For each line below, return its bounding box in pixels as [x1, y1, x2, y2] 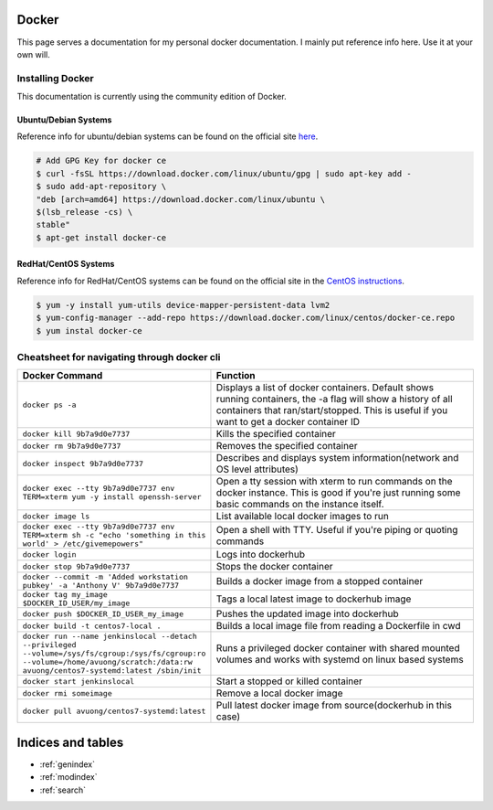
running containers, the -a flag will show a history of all [215, 393, 453, 406]
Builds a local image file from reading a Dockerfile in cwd [215, 620, 461, 633]
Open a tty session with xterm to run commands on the [215, 475, 453, 488]
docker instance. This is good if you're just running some [215, 486, 461, 499]
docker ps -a [22, 400, 77, 410]
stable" [36, 219, 70, 230]
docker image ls [22, 511, 90, 521]
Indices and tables [16, 734, 124, 750]
